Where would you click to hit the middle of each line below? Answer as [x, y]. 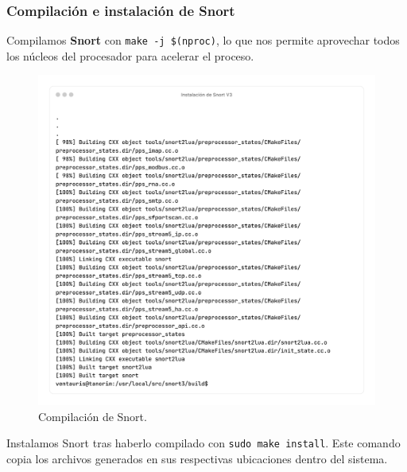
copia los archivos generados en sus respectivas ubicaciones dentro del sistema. [197, 458]
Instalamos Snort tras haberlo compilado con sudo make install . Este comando [203, 443]
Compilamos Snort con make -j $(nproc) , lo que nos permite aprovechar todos [203, 40]
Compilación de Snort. [93, 416]
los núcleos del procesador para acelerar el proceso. [130, 55]
